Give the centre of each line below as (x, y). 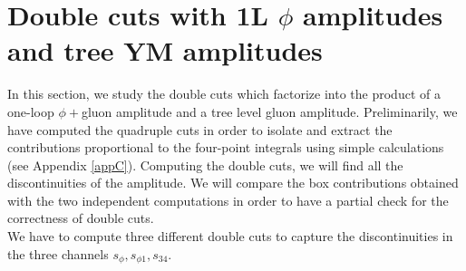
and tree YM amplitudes (165, 50)
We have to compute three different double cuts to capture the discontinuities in (230, 236)
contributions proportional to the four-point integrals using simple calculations (226, 147)
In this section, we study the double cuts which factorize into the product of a (224, 94)
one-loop (31, 111)
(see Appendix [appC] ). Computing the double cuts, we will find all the (205, 165)
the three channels (58, 253)
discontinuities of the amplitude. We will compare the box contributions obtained (233, 183)
